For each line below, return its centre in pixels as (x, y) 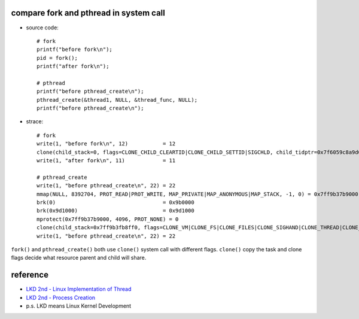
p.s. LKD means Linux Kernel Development (79, 306)
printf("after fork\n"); (73, 66)
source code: (42, 28)
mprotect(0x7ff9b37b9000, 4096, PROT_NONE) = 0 (108, 219)
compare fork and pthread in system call (88, 13)
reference (30, 275)
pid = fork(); (57, 58)
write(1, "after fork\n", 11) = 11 (106, 160)
